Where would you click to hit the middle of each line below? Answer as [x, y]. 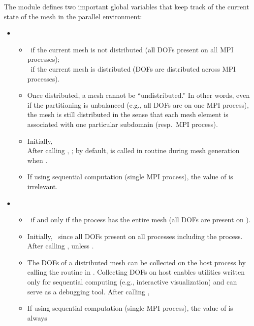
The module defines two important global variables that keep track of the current [127, 6]
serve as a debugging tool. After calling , [88, 291]
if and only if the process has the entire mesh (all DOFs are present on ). [141, 220]
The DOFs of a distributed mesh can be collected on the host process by [137, 262]
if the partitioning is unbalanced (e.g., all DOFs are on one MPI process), [138, 104]
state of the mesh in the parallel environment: [73, 16]
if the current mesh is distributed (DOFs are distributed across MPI [133, 68]
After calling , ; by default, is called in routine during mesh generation [133, 150]
